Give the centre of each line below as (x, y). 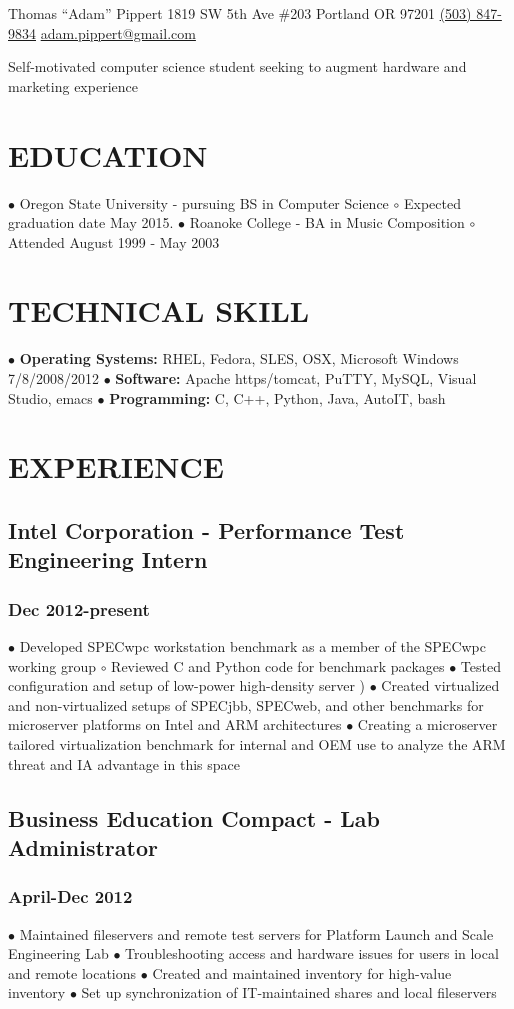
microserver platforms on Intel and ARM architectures (175, 724)
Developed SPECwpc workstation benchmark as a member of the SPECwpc (253, 645)
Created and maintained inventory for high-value (302, 972)
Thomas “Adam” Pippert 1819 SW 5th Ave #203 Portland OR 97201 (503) (240, 13)
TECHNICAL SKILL (159, 310)
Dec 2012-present (79, 608)
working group (52, 665)
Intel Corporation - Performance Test (206, 529)
